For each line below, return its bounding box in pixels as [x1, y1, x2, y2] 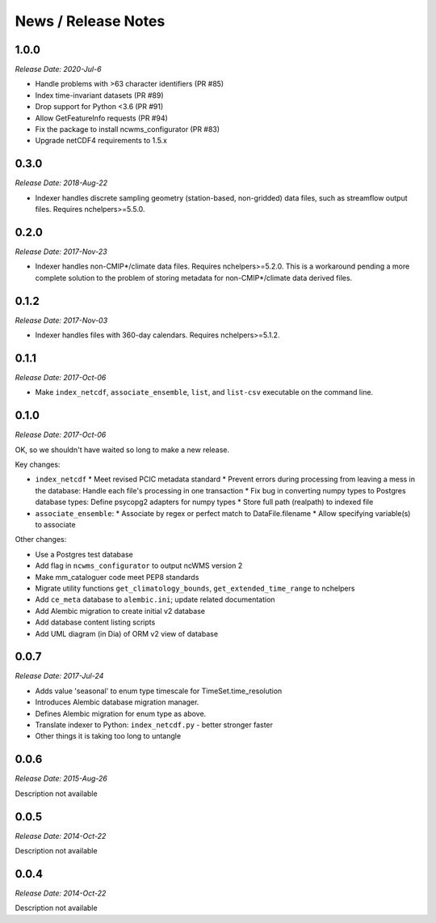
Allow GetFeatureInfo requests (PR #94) [35, 113, 169, 123]
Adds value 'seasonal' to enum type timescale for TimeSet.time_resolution [35, 686, 283, 696]
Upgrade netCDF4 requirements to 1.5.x [35, 136, 167, 146]
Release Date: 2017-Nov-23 [15, 247, 108, 256]
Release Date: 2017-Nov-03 [15, 315, 108, 325]
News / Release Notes [15, 12, 166, 30]
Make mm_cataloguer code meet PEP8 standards [35, 572, 199, 582]
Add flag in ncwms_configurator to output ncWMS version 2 [35, 561, 243, 570]
